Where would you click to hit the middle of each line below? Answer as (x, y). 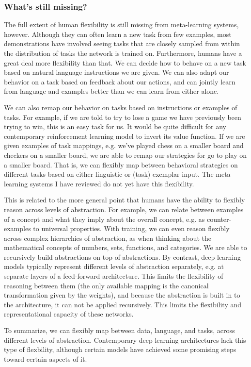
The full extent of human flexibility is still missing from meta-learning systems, (121, 25)
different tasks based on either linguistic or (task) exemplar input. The (109, 174)
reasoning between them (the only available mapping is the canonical (106, 285)
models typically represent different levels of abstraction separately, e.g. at (114, 266)
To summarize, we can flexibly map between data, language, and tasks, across (119, 330)
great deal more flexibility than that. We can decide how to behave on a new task (125, 62)
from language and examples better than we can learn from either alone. (111, 91)
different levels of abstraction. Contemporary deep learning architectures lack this (125, 340)
